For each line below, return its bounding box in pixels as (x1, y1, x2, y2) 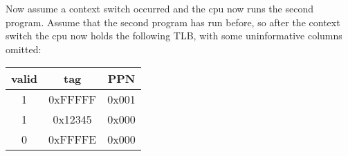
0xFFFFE (48, 131, 97, 148)
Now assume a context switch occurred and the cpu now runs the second (6, 1, 313, 15)
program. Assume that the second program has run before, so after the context (6, 14, 340, 29)
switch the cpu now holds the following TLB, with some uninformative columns (6, 28, 342, 43)
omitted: (6, 41, 42, 56)
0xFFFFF (48, 91, 96, 108)
